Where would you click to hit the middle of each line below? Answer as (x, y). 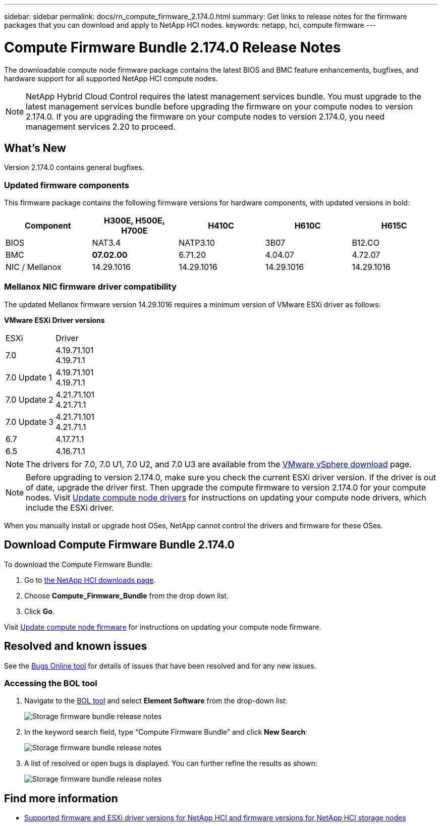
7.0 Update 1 (29, 377)
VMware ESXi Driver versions (54, 320)
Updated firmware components (67, 185)
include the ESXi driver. (70, 507)
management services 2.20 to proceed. (101, 126)
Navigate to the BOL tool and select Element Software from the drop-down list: (156, 701)
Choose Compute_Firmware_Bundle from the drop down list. (126, 595)
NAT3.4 (106, 243)
